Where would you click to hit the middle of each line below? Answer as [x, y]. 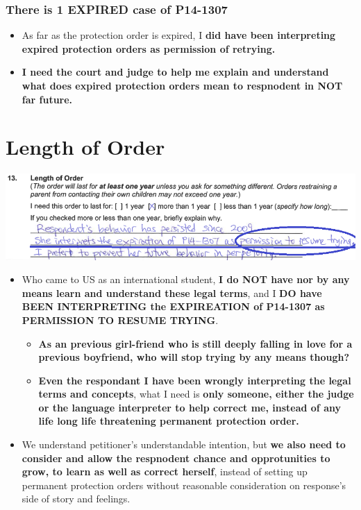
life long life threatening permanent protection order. [169, 421]
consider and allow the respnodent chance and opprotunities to [176, 458]
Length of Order [85, 147]
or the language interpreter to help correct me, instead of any [190, 407]
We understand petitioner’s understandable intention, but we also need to [184, 444]
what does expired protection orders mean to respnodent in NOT [182, 85]
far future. [47, 99]
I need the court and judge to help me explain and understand [175, 72]
